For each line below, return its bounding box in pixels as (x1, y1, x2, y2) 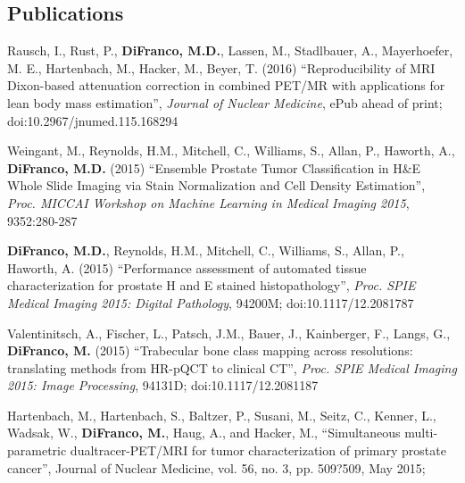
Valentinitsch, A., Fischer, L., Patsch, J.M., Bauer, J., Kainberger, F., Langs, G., (7, 323, 451, 342)
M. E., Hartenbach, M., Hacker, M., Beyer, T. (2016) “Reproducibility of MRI (7, 58, 436, 77)
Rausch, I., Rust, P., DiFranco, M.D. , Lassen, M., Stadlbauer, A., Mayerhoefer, (7, 41, 453, 60)
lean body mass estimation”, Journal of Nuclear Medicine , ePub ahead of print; (7, 93, 443, 112)
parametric (7, 441, 67, 460)
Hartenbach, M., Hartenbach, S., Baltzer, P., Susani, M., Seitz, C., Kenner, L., (7, 405, 436, 424)
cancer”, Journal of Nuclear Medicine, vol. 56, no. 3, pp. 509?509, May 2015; (7, 458, 426, 477)
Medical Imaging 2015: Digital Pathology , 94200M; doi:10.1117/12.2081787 (7, 293, 414, 312)
